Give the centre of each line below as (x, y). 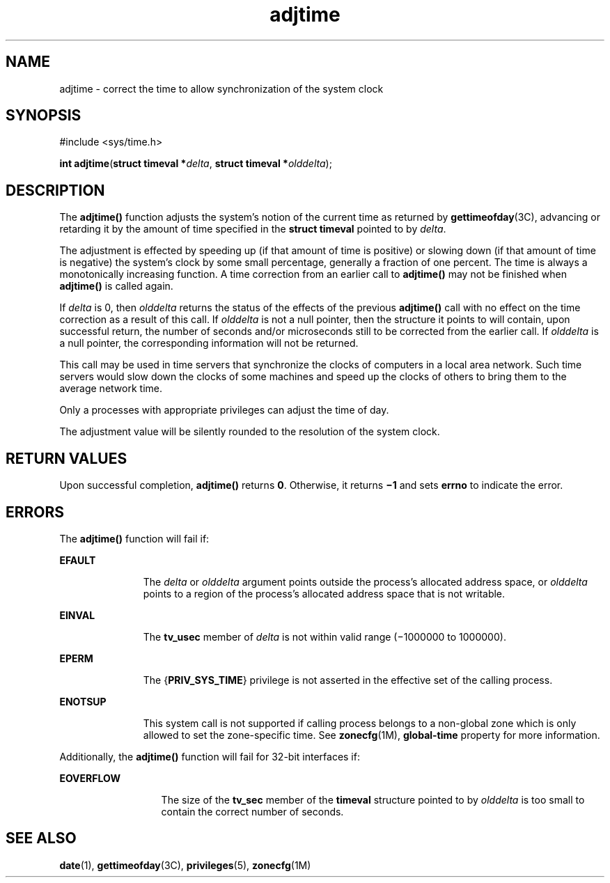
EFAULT (78, 560)
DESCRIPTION (55, 190)
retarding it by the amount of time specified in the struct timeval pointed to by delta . (253, 229)
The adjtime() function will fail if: (134, 538)
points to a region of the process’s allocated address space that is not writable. (324, 593)
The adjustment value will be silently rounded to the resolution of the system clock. (250, 432)
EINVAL (77, 615)
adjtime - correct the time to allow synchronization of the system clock (221, 88)
